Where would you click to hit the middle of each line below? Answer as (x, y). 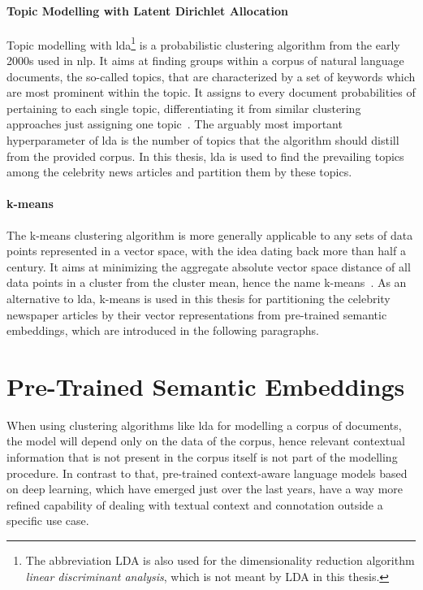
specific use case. (48, 521)
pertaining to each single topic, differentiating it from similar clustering (184, 108)
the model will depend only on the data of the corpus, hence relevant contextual (206, 441)
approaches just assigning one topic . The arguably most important (175, 124)
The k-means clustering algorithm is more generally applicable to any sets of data (210, 234)
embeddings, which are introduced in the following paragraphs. (163, 330)
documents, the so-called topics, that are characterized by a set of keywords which (211, 76)
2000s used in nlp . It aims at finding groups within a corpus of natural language (205, 61)
